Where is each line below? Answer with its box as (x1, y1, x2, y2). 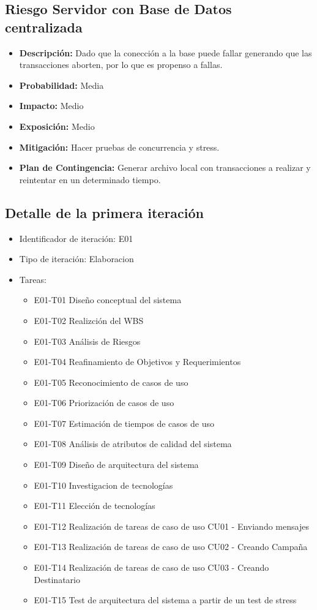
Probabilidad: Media (19, 78, 104, 91)
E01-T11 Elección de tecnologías (34, 499, 155, 512)
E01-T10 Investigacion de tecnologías (34, 478, 173, 491)
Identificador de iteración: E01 (19, 232, 133, 244)
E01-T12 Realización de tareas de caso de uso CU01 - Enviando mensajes (34, 519, 309, 532)
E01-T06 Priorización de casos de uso (34, 396, 174, 409)
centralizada (5, 17, 83, 36)
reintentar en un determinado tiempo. (19, 173, 161, 186)
